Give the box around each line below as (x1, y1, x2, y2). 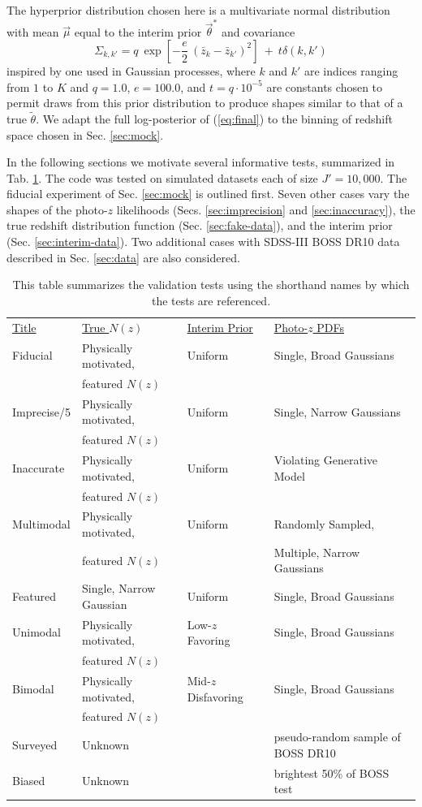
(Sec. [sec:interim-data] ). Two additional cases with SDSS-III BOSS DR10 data (6, 233, 400, 250)
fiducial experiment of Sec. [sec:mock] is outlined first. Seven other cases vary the (6, 185, 410, 202)
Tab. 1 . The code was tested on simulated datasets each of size (6, 169, 318, 186)
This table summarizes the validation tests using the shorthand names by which (12, 276, 410, 293)
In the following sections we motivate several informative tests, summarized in (6, 153, 395, 170)
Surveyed (12, 736, 58, 753)
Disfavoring (187, 688, 243, 705)
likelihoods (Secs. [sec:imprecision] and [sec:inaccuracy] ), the (116, 201, 416, 218)
